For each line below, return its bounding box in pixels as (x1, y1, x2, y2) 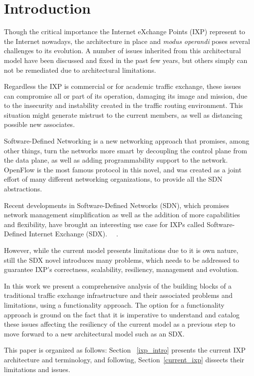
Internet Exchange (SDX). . (29, 229, 118, 239)
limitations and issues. (4, 364, 70, 374)
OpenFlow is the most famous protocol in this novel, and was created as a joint (4, 164, 242, 174)
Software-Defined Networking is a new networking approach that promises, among (4, 136, 250, 146)
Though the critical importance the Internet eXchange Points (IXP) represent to (4, 26, 245, 37)
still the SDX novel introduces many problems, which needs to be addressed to (4, 254, 239, 265)
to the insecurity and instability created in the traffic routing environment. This (4, 100, 243, 110)
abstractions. (4, 184, 42, 194)
